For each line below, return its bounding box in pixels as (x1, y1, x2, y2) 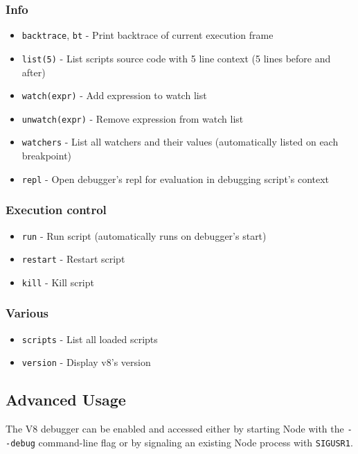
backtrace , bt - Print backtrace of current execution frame (21, 28, 274, 42)
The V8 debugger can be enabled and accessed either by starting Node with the (6, 421, 344, 436)
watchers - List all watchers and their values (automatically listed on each (21, 134, 339, 149)
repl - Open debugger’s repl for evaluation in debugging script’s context (21, 171, 330, 186)
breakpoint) (21, 148, 72, 163)
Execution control (6, 201, 107, 218)
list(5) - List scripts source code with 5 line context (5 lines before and (21, 51, 331, 65)
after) (21, 64, 46, 79)
